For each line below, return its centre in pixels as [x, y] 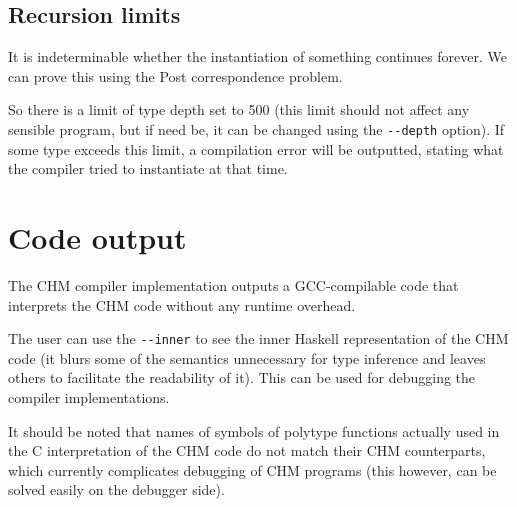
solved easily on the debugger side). [116, 489]
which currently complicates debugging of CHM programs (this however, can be [252, 469]
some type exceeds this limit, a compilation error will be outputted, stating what [256, 148]
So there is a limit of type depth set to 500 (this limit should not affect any [239, 109]
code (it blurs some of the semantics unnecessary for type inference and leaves [247, 357]
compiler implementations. [89, 396]
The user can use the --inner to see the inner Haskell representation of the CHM [258, 338]
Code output [97, 237]
